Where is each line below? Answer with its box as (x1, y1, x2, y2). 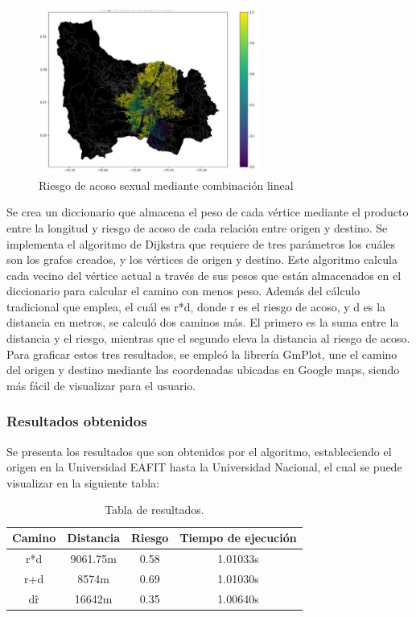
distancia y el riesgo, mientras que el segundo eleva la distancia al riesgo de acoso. (6, 330, 410, 347)
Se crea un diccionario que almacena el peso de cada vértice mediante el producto (6, 204, 409, 220)
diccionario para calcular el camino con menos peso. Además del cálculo (6, 282, 360, 299)
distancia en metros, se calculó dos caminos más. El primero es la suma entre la (6, 314, 399, 331)
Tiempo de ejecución (179, 529, 297, 546)
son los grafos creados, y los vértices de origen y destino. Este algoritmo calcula (6, 251, 397, 268)
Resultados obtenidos (6, 411, 147, 431)
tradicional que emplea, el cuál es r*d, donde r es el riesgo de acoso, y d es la (6, 298, 386, 315)
